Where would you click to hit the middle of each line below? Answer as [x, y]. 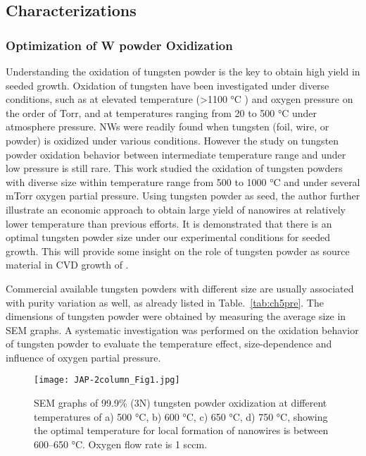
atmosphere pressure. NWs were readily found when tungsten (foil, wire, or [168, 127]
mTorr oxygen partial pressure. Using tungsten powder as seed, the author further [183, 196]
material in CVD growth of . [67, 265]
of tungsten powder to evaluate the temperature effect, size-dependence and [169, 344]
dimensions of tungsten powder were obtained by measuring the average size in [176, 316]
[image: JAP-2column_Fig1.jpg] [107, 380]
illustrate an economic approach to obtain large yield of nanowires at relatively [176, 209]
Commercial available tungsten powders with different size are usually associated [180, 288]
